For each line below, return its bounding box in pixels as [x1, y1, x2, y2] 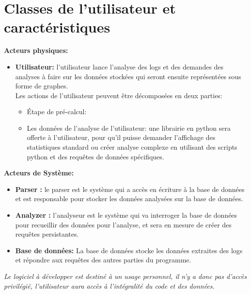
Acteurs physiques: [4, 45, 68, 55]
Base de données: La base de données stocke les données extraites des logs [15, 245, 243, 255]
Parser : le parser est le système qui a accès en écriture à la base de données [15, 184, 245, 194]
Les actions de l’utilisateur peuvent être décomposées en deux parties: [15, 90, 222, 100]
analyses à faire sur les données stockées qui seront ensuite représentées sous [15, 71, 241, 81]
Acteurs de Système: [4, 168, 74, 178]
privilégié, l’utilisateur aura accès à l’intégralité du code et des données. [4, 280, 215, 291]
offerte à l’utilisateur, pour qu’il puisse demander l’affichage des [27, 132, 216, 142]
